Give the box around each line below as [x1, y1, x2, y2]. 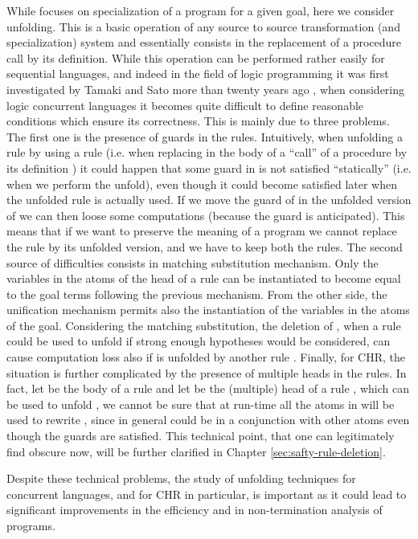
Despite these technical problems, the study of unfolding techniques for [6, 470, 356, 487]
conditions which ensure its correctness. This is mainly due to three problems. [6, 112, 390, 129]
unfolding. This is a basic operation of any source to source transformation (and [6, 18, 400, 35]
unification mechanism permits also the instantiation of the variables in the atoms [6, 301, 410, 318]
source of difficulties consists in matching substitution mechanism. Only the [6, 254, 379, 271]
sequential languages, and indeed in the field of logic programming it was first [6, 65, 389, 82]
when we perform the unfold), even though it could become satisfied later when [6, 175, 397, 192]
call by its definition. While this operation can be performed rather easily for [6, 49, 385, 66]
